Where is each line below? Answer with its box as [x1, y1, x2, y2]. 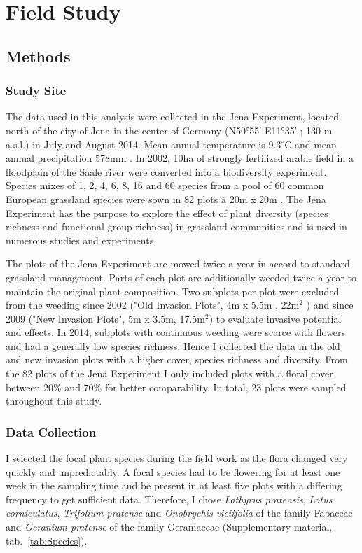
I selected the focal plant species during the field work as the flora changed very [6, 451, 348, 465]
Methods [6, 45, 71, 66]
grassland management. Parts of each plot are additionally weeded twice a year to [6, 269, 357, 284]
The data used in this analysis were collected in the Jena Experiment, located [6, 109, 339, 124]
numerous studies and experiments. [6, 232, 157, 247]
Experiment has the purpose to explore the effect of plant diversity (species [6, 205, 328, 220]
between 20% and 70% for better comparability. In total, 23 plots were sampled [6, 379, 347, 394]
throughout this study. [6, 393, 102, 408]
